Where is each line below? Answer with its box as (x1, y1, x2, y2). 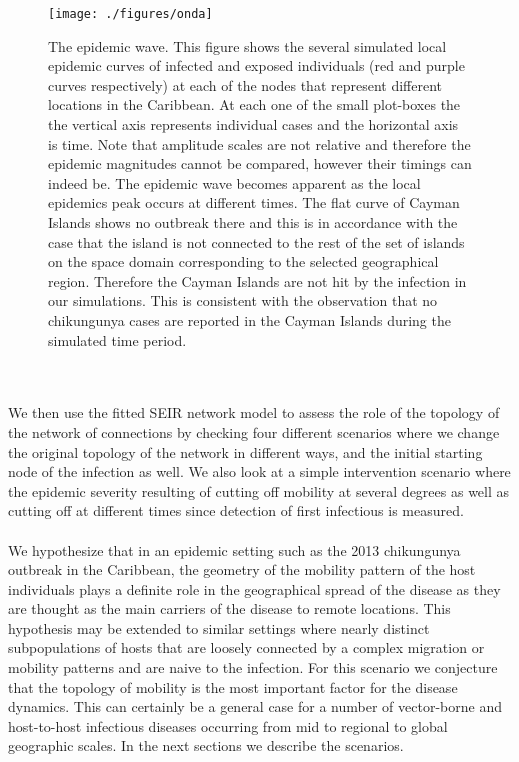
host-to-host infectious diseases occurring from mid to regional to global (8, 715, 448, 736)
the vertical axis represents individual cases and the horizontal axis (48, 114, 459, 135)
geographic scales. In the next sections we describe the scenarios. (8, 735, 404, 756)
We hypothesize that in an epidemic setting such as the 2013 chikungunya (8, 539, 461, 560)
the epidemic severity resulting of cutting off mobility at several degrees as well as (8, 480, 510, 501)
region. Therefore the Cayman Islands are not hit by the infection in (48, 270, 467, 291)
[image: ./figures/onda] (48, 7, 213, 21)
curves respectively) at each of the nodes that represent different (48, 74, 443, 95)
